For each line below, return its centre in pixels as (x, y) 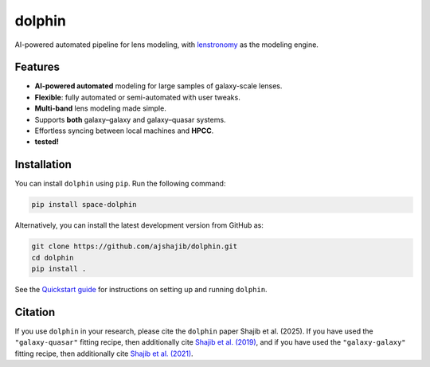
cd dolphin (53, 258)
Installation (43, 164)
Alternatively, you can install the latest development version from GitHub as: (139, 225)
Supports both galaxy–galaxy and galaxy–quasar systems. (130, 119)
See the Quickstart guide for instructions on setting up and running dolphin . (141, 290)
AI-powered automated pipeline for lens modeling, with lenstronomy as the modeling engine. (166, 45)
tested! (47, 142)
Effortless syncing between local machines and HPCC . (124, 131)
